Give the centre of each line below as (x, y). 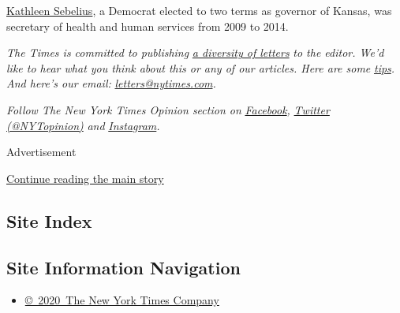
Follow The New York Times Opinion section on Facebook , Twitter (168, 109)
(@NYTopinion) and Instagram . (83, 125)
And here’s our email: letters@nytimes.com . (111, 83)
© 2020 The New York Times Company (122, 300)
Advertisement (41, 152)
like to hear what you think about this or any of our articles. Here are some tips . (201, 67)
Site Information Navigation (123, 267)
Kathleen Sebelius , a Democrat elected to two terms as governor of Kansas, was (199, 10)
